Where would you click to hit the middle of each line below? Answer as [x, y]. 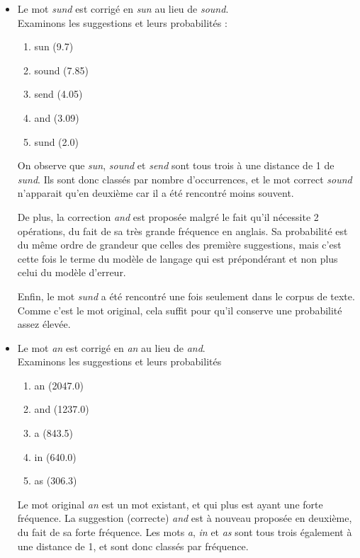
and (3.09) [57, 117]
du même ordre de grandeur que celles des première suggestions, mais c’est [179, 245]
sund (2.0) [56, 141]
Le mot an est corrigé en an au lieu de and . [111, 347]
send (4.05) [58, 94]
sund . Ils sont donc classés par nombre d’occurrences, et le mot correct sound [185, 179]
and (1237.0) [62, 409]
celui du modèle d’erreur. [72, 272]
